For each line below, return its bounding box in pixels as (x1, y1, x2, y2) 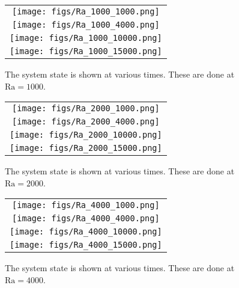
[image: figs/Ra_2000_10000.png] (10, 130, 162, 140)
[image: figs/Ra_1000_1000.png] (12, 7, 160, 16)
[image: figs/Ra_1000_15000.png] (10, 46, 162, 56)
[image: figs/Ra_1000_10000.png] (10, 33, 162, 43)
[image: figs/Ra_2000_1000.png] (12, 103, 160, 114)
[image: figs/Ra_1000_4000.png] (12, 20, 160, 29)
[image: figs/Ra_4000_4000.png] (12, 213, 160, 224)
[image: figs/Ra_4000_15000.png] (10, 240, 162, 250)
